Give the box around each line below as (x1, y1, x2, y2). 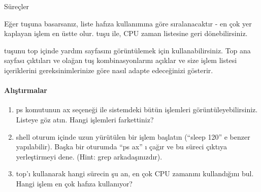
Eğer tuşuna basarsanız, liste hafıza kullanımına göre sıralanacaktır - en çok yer (4, 18, 252, 28)
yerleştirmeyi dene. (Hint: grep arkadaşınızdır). (16, 151, 162, 162)
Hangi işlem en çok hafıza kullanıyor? (16, 178, 133, 188)
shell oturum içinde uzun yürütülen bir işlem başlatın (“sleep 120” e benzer (16, 131, 250, 142)
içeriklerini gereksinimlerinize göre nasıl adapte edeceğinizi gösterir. (4, 65, 213, 75)
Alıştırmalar (4, 85, 47, 95)
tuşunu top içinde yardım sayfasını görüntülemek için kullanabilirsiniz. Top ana (4, 45, 251, 55)
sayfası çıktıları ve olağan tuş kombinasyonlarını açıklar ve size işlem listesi (4, 55, 237, 66)
